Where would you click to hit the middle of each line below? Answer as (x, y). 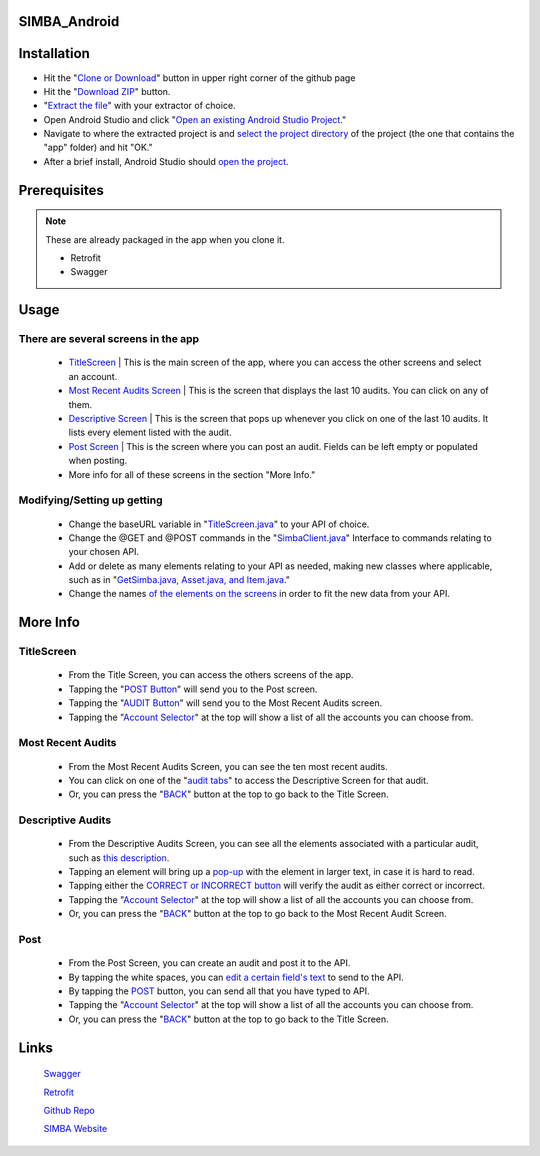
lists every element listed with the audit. (150, 432)
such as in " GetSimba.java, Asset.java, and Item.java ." (179, 580)
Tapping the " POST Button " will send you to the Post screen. (193, 689)
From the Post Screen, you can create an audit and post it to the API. (209, 963)
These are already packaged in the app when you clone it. (165, 239)
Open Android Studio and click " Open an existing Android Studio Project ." (195, 119)
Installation (54, 53)
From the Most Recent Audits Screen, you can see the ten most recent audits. (228, 766)
